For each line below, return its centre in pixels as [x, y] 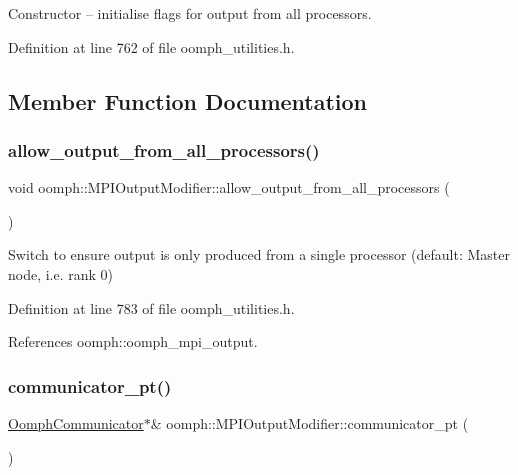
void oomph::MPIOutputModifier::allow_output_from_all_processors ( [229, 187]
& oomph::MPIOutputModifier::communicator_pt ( [309, 422]
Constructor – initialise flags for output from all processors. [190, 13]
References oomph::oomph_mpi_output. [133, 341]
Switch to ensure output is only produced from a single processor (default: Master [259, 254]
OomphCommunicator [76, 422]
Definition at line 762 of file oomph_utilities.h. [151, 46]
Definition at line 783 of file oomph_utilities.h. [151, 307]
